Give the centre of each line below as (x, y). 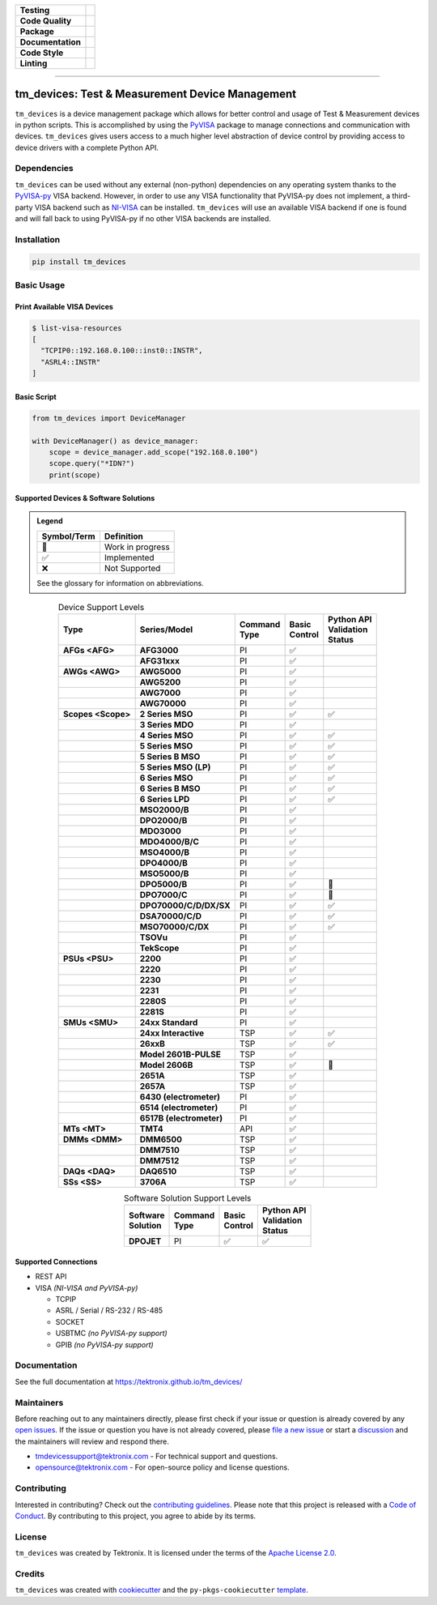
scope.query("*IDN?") (92, 463)
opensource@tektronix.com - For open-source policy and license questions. (163, 1467)
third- (401, 196)
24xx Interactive (172, 1033)
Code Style (42, 53)
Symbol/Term (69, 536)
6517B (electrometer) (181, 1118)
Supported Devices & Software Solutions (85, 498)
